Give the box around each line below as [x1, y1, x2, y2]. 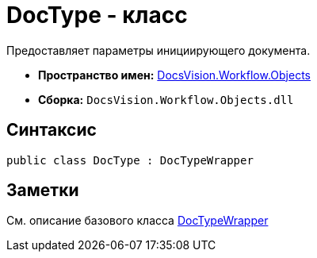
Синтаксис [6, 120, 97, 141]
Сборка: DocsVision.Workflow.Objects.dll [38, 92, 294, 106]
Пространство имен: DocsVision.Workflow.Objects [38, 67, 311, 82]
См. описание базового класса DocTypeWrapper [6, 214, 269, 228]
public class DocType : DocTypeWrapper [6, 153, 254, 167]
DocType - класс [6, 2, 188, 29]
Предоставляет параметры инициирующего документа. [6, 43, 311, 57]
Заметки [6, 180, 79, 201]
